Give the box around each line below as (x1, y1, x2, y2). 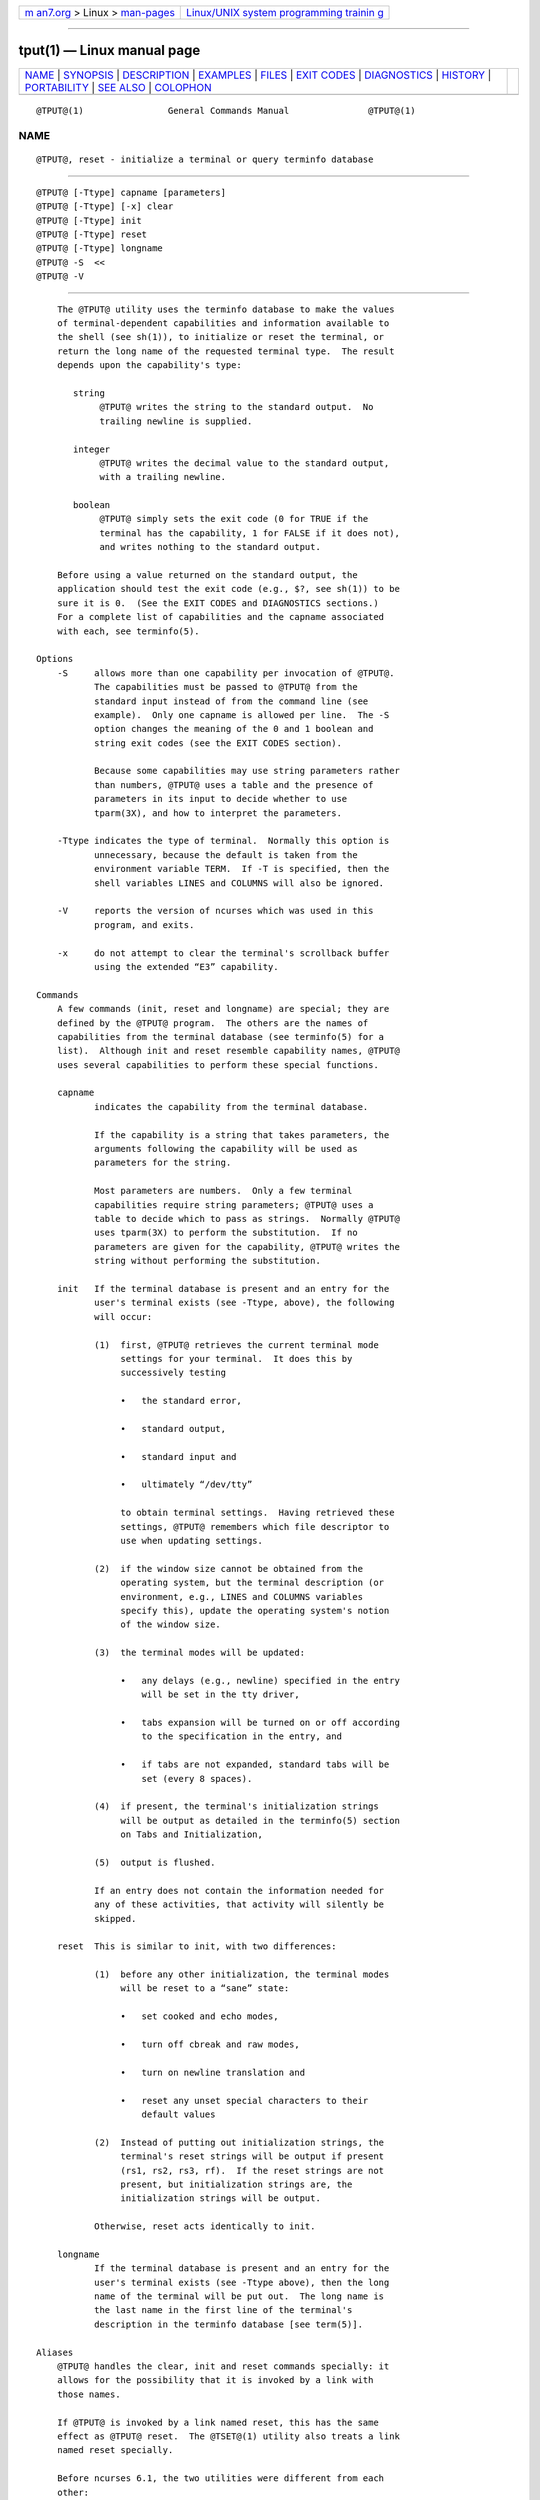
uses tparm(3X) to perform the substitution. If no (93, 1227, 359, 1239)
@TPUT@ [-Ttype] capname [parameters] (36, 186, 227, 198)
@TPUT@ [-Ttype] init (36, 215, 142, 226)
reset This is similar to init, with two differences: (56, 1941, 337, 1952)
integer (73, 443, 111, 455)
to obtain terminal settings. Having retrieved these (120, 1507, 395, 1519)
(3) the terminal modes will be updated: (93, 1647, 305, 1659)
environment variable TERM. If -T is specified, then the (93, 863, 390, 875)
